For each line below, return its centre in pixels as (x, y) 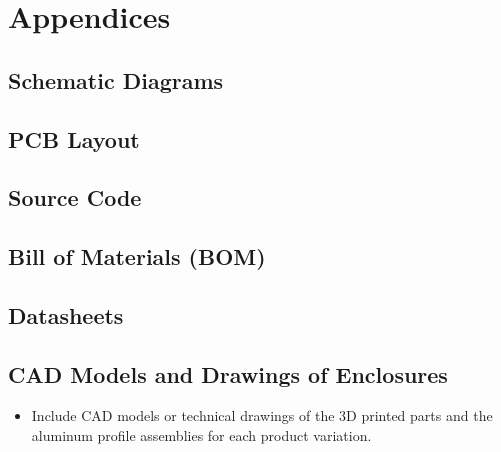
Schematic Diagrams (116, 79)
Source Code (75, 197)
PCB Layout (74, 138)
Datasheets (66, 314)
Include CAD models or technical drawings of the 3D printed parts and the (262, 415)
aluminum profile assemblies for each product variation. (201, 435)
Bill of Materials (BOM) (137, 256)
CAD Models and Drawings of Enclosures (228, 373)
